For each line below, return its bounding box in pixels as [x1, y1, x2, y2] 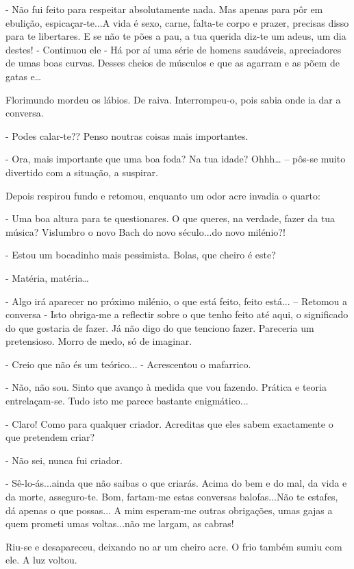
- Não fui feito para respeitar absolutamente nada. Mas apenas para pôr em [5, 2, 323, 16]
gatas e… [5, 69, 42, 83]
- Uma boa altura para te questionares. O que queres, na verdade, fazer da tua [5, 211, 336, 226]
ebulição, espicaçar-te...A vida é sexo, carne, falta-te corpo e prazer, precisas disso [5, 15, 349, 29]
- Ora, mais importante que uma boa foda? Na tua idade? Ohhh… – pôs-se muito [5, 152, 346, 166]
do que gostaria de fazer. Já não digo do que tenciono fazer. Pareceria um [5, 320, 314, 335]
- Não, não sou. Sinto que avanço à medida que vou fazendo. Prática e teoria [5, 380, 327, 394]
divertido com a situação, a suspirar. [5, 165, 158, 179]
